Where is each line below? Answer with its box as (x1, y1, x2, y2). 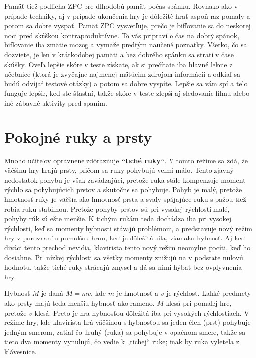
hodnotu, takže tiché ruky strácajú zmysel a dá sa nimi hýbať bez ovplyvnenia (4, 262, 242, 272)
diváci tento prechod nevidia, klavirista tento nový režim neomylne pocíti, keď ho (4, 242, 251, 252)
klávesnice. (4, 346, 37, 356)
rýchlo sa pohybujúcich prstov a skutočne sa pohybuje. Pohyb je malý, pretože (4, 184, 242, 195)
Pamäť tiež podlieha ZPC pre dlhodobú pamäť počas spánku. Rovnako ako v (4, 1, 238, 11)
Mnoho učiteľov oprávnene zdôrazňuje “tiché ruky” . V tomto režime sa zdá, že (4, 155, 248, 165)
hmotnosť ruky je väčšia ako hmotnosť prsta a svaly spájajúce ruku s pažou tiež (4, 194, 246, 204)
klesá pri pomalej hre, (166, 297, 232, 308)
